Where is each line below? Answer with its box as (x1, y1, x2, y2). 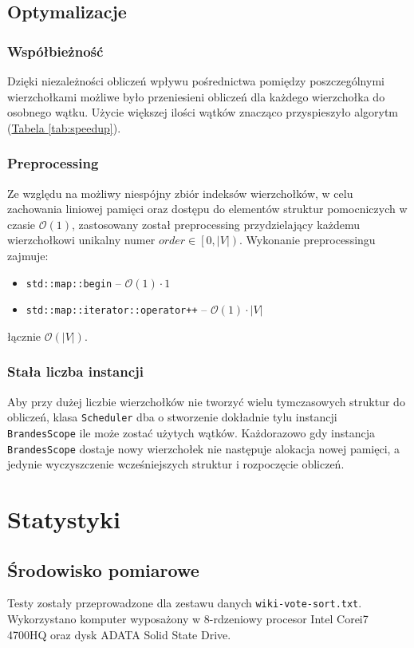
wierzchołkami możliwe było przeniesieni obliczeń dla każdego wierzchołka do (7, 88, 385, 105)
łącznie (7, 327, 41, 344)
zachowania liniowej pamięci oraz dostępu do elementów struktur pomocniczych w (7, 200, 408, 217)
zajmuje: (7, 247, 49, 263)
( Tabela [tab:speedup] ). (7, 119, 121, 136)
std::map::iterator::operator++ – (26, 301, 207, 318)
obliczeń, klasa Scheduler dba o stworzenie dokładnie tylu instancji (7, 409, 337, 425)
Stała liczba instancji (7, 362, 144, 381)
